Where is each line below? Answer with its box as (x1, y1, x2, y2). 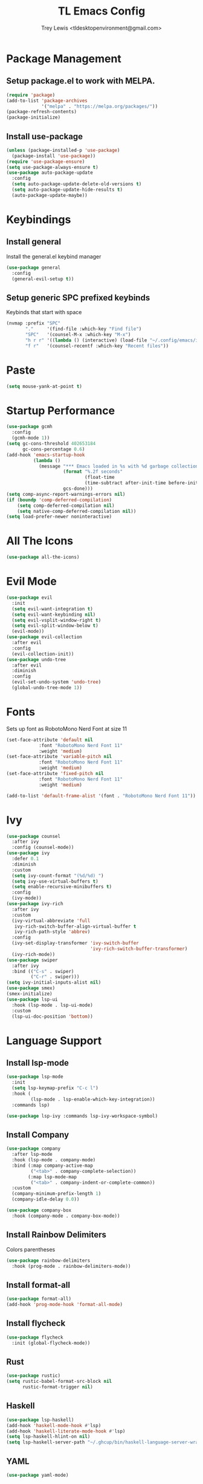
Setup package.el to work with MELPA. (6, 76, 155, 86)
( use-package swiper (6, 957, 59, 963)
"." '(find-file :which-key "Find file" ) (25, 326, 142, 332)
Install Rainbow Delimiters (6, 1230, 107, 1240)
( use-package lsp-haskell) (6, 1417, 74, 1423)
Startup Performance (6, 404, 115, 417)
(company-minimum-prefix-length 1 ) (11, 1191, 101, 1197)
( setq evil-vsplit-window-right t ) (11, 617, 101, 623)
